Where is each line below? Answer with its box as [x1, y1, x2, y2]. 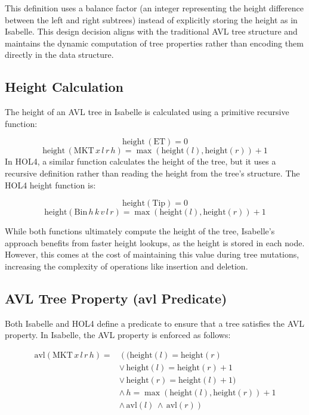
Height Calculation [5, 78, 123, 96]
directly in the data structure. [5, 48, 114, 61]
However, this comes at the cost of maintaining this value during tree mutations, [5, 248, 299, 261]
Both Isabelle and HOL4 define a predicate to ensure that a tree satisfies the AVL [5, 317, 304, 329]
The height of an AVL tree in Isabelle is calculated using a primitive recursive [5, 106, 289, 118]
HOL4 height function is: [5, 178, 96, 191]
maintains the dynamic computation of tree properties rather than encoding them [5, 36, 304, 49]
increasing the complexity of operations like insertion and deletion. [5, 259, 248, 272]
